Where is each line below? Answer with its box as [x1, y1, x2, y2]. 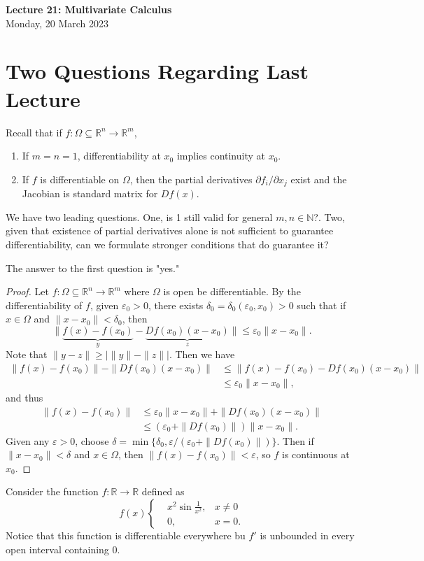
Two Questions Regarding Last [6, 57, 309, 85]
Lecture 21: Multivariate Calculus [6, 2, 172, 16]
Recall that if [6, 125, 62, 139]
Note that [6, 347, 48, 362]
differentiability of [6, 297, 83, 312]
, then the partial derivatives [129, 171, 253, 186]
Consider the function [6, 484, 99, 499]
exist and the [290, 171, 347, 186]
